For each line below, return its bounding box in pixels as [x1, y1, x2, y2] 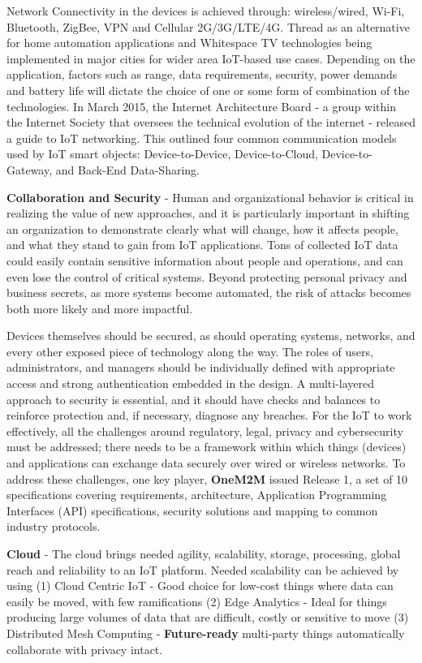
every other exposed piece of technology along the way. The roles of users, [6, 342, 373, 359]
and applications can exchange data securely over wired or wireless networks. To [6, 454, 406, 471]
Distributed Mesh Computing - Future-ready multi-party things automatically [6, 624, 405, 641]
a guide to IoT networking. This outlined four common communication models [6, 129, 397, 146]
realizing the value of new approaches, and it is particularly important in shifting [6, 204, 410, 222]
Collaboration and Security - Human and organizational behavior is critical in [6, 188, 414, 205]
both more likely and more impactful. [6, 299, 193, 316]
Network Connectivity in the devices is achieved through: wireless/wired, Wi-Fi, [6, 2, 405, 19]
